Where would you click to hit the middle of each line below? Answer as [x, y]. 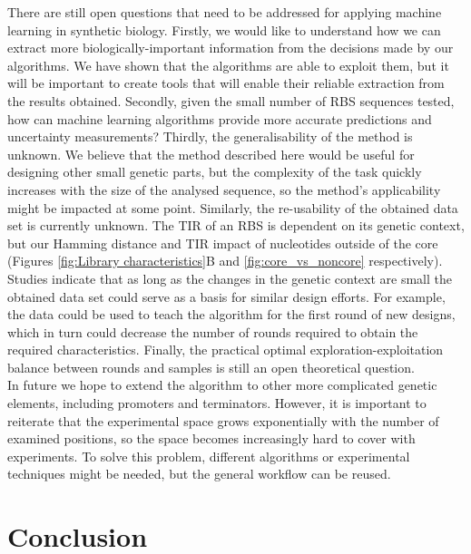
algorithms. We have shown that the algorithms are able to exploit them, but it [228, 65]
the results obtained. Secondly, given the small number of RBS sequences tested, [231, 100]
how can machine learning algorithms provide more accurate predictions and [220, 118]
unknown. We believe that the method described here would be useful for [211, 154]
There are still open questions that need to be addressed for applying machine [225, 12]
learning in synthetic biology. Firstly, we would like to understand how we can [224, 29]
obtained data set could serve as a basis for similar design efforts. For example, [226, 296]
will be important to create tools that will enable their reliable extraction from [226, 83]
